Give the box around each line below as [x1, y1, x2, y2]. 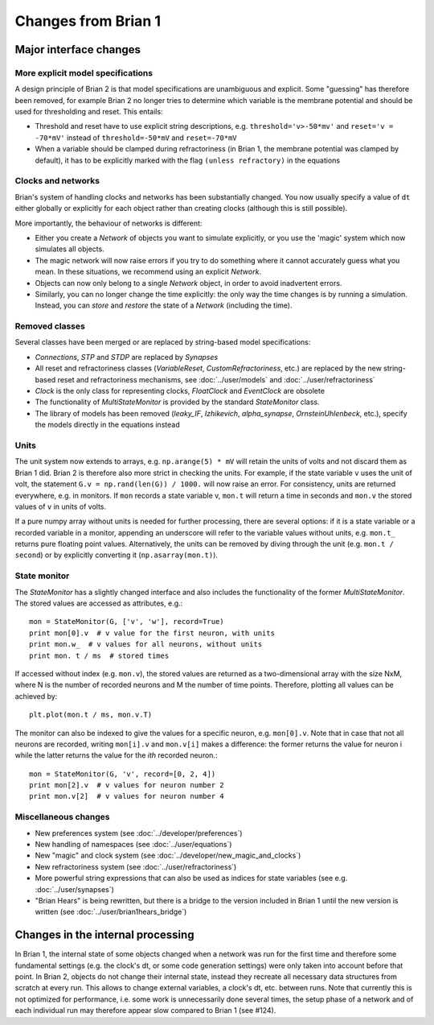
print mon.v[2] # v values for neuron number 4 [29, 791, 224, 801]
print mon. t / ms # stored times [29, 651, 170, 660]
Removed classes [14, 320, 86, 332]
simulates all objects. [35, 244, 104, 254]
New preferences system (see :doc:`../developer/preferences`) [35, 828, 243, 837]
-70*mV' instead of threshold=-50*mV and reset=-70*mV [35, 133, 237, 143]
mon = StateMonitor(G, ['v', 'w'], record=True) [29, 617, 224, 626]
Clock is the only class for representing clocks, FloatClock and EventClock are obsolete [35, 386, 325, 396]
